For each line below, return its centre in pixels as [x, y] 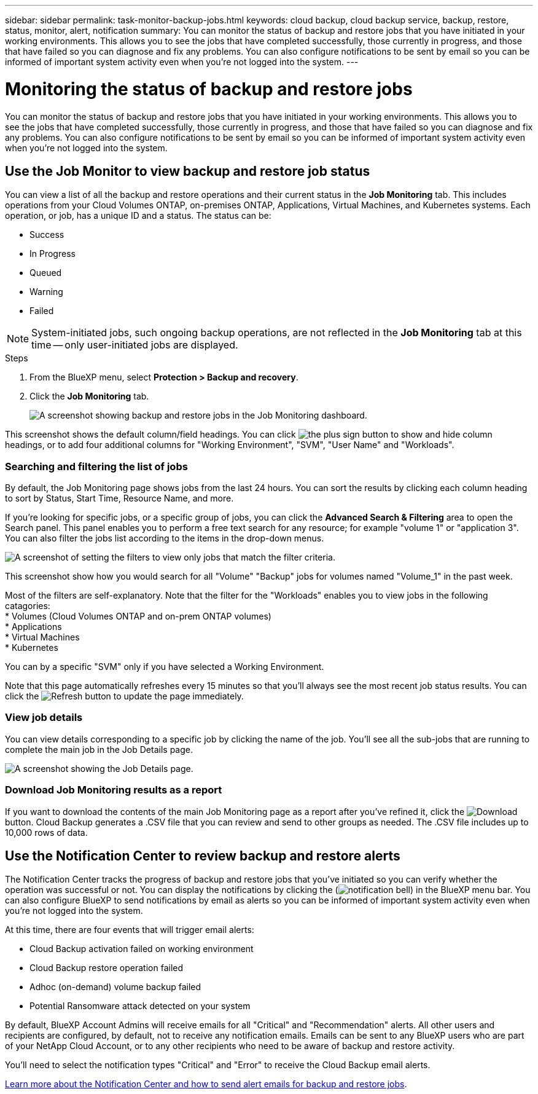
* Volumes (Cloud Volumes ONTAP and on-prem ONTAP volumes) [138, 616]
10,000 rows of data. [46, 832]
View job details [44, 718]
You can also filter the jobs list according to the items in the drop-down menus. [165, 538]
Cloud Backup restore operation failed [107, 968]
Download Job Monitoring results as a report [114, 790]
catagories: [28, 606]
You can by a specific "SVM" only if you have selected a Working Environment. [165, 667]
